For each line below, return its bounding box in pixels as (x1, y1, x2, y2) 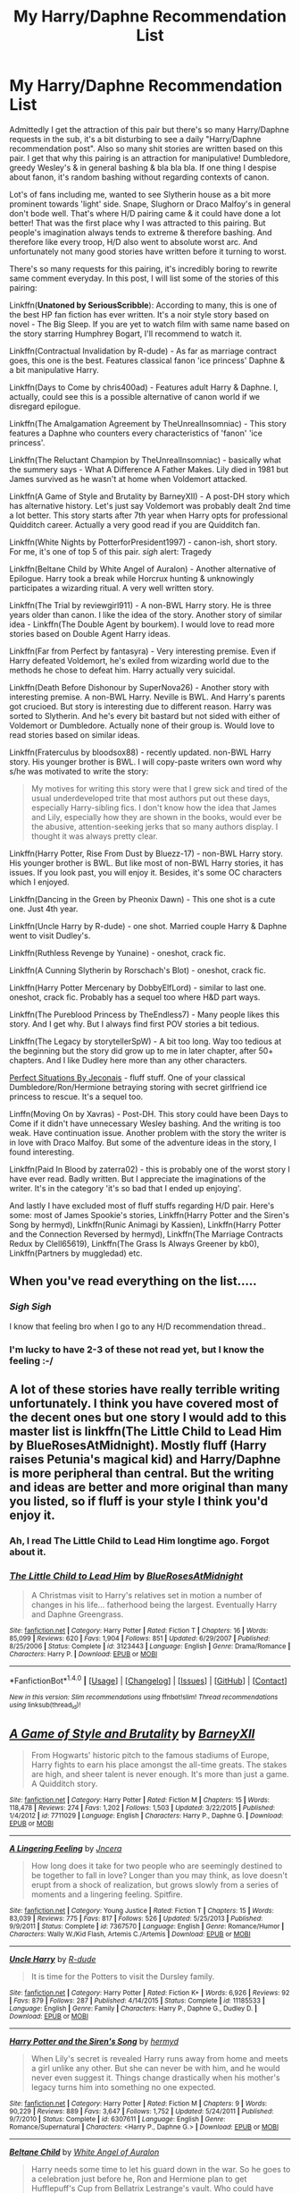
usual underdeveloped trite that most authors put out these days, (30, 792, 271, 803)
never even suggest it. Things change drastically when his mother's (30, 2072, 280, 2083)
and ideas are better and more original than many (9, 1479, 288, 1494)
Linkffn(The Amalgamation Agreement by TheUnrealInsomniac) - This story (9, 418, 287, 428)
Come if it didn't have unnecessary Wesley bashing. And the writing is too (9, 1118, 281, 1129)
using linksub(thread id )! (9, 1700, 81, 1711)
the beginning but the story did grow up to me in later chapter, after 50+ (9, 1045, 274, 1056)
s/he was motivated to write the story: (9, 766, 149, 776)
